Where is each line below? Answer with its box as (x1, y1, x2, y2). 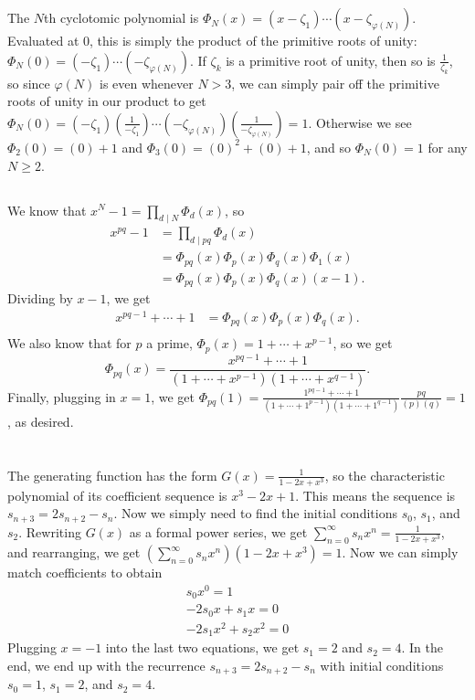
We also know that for (7, 334, 132, 353)
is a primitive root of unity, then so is (226, 50, 436, 69)
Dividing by (7, 289, 73, 308)
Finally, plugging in (7, 387, 116, 406)
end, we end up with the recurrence (7, 655, 206, 674)
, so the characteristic (324, 465, 445, 484)
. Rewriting (18, 522, 81, 541)
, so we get (332, 334, 393, 353)
